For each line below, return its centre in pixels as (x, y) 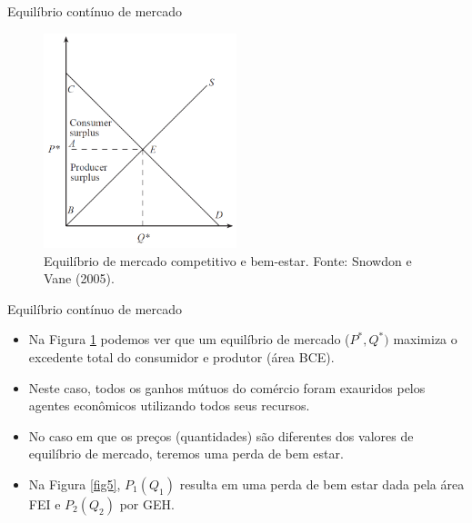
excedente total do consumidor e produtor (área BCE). (181, 356)
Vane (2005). (79, 278)
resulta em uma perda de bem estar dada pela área (322, 484)
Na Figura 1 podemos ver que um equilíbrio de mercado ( (189, 339)
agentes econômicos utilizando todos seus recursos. (169, 405)
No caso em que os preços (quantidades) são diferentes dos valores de (221, 435)
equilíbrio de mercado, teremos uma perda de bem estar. (186, 454)
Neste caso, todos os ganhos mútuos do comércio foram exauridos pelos (227, 387)
